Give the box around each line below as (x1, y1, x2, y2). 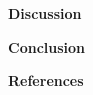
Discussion (8, 3, 82, 23)
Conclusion (8, 36, 86, 57)
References (8, 70, 84, 91)
